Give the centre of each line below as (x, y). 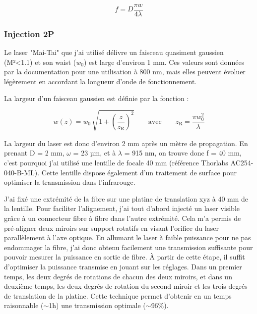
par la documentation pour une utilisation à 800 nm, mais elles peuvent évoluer (125, 72)
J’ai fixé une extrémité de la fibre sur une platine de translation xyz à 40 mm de (126, 198)
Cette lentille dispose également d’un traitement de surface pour (139, 172)
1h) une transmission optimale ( (97, 305)
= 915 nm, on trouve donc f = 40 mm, (183, 153)
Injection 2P (29, 33)
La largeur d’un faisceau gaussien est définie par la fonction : (96, 98)
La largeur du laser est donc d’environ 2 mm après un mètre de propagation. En (126, 143)
